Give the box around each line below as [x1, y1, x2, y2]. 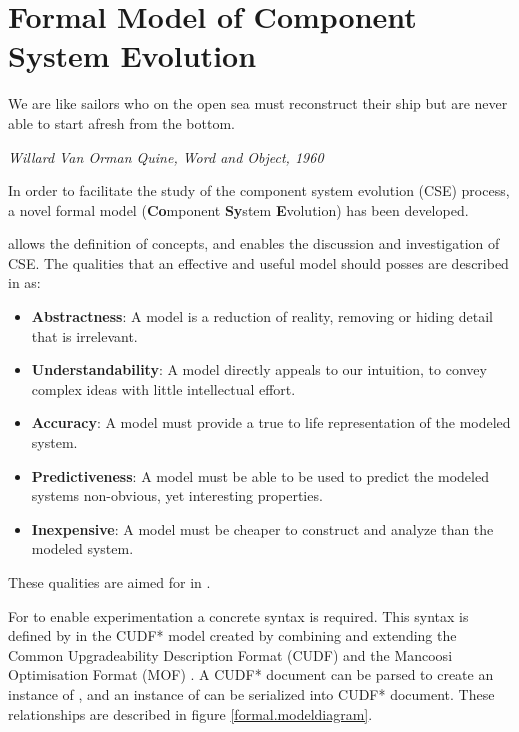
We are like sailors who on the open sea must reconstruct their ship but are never [8, 93, 508, 114]
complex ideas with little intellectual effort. [31, 378, 296, 399]
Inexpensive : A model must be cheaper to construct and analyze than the [31, 518, 494, 539]
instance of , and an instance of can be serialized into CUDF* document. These [8, 683, 495, 704]
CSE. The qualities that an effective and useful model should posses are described [8, 252, 509, 273]
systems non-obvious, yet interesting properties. [31, 485, 323, 506]
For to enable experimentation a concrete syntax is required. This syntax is [8, 605, 469, 626]
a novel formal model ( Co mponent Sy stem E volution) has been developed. [8, 199, 469, 220]
